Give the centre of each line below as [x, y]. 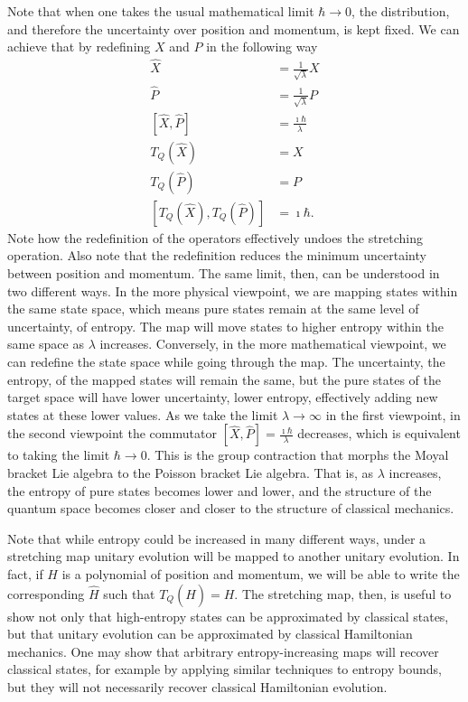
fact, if [25, 573]
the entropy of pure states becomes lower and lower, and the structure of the [220, 490]
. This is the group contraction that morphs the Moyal [298, 455]
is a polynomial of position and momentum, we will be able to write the [261, 573]
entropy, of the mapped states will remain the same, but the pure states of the [224, 379]
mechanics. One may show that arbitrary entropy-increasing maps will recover [223, 651]
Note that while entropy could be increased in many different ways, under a [217, 538]
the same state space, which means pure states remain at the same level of [213, 309]
